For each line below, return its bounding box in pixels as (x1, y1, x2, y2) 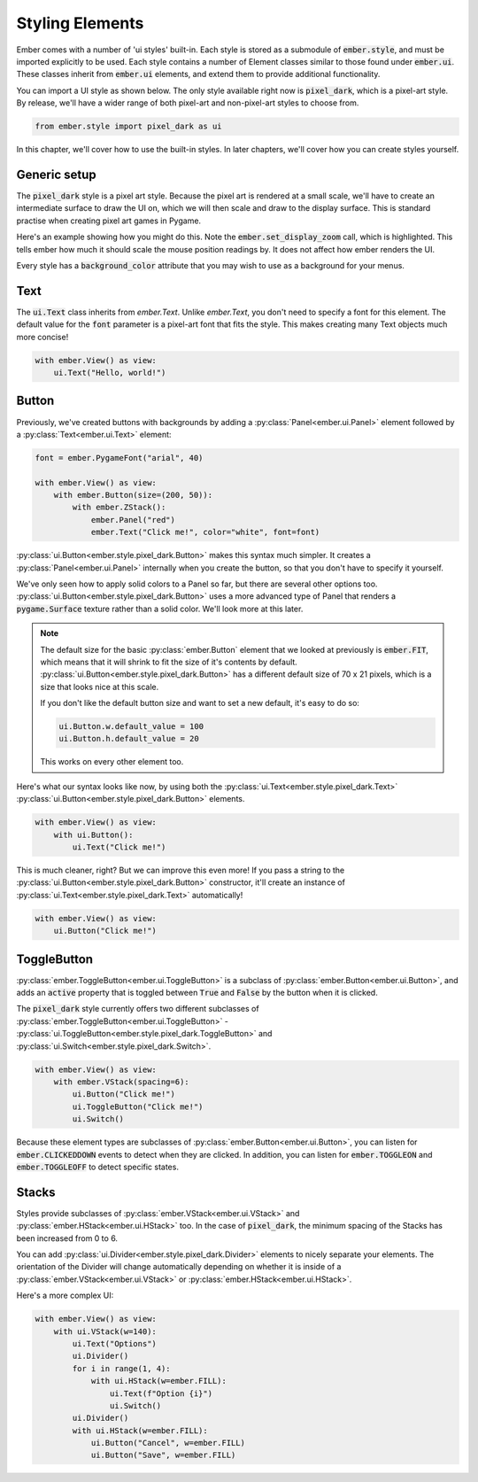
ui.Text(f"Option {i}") (109, 1388, 212, 1399)
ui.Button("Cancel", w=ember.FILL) (90, 1438, 245, 1448)
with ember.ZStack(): (72, 502, 166, 513)
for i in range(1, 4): (72, 1363, 172, 1373)
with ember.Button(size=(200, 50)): (53, 490, 212, 500)
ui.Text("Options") (72, 1338, 157, 1348)
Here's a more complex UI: (16, 1290, 114, 1301)
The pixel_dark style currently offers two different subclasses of (16, 1004, 260, 1014)
